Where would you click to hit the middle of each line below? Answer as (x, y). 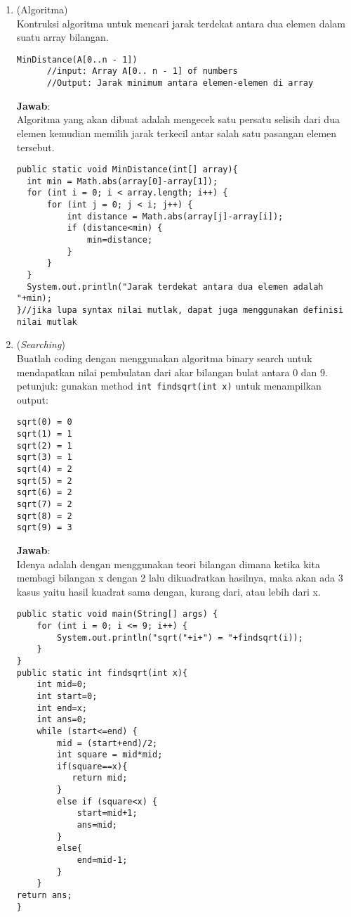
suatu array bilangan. (62, 37)
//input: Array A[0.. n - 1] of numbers (142, 71)
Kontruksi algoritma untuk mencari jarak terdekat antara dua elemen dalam (181, 23)
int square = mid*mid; (110, 755)
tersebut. (35, 147)
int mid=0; (62, 685)
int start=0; (67, 696)
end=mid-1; (102, 860)
